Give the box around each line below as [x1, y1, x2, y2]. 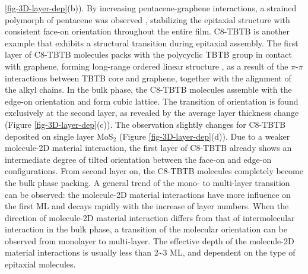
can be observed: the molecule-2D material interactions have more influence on [5, 188, 291, 200]
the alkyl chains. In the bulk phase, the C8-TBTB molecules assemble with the [5, 83, 292, 96]
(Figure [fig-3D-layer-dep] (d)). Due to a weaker [119, 130, 290, 142]
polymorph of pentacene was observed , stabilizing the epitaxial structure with [5, 13, 290, 26]
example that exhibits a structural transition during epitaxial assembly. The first [5, 36, 299, 49]
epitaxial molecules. [5, 258, 76, 270]
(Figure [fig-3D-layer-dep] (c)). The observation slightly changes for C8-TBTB [5, 118, 286, 130]
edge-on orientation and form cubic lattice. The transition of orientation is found [5, 95, 299, 107]
